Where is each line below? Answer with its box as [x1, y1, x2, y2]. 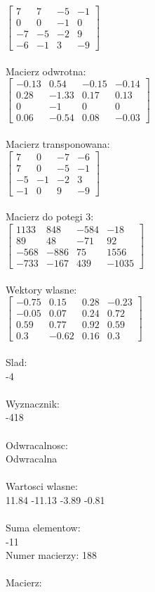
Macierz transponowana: [6, 137, 110, 151]
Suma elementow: [6, 520, 81, 535]
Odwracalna [6, 451, 58, 466]
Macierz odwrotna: [6, 63, 86, 78]
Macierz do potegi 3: [6, 209, 94, 224]
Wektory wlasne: [6, 282, 77, 296]
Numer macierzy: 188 [6, 548, 97, 562]
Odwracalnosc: [6, 437, 68, 452]
